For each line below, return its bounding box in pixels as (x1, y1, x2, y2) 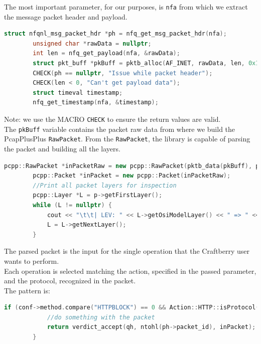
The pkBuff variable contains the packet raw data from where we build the (4, 123, 235, 134)
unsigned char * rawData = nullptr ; (33, 40, 152, 47)
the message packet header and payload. (4, 11, 127, 22)
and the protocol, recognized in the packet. (4, 275, 136, 286)
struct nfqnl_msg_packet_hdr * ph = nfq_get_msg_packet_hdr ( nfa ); (4, 30, 227, 38)
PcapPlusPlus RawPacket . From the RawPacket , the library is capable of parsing (4, 133, 250, 144)
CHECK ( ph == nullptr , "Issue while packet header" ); (33, 69, 213, 77)
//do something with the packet (47, 313, 155, 321)
